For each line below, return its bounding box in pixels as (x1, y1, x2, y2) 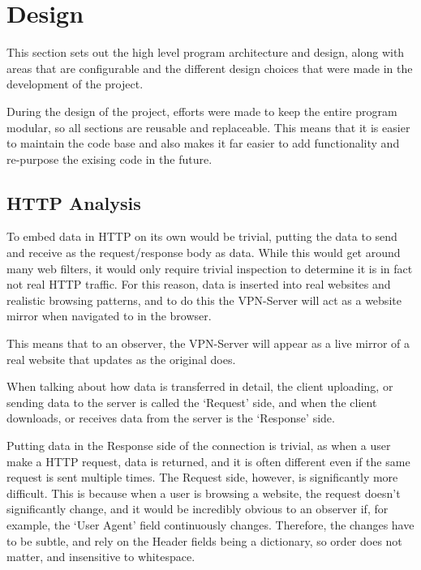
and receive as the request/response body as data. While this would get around (6, 244, 401, 261)
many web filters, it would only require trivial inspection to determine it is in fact (6, 259, 413, 276)
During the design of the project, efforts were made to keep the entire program (6, 102, 397, 119)
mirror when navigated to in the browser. (6, 307, 212, 324)
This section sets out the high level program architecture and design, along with (6, 44, 405, 61)
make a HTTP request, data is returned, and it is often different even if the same (6, 452, 410, 469)
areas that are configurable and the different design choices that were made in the (6, 59, 413, 76)
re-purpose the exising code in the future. (6, 150, 213, 167)
